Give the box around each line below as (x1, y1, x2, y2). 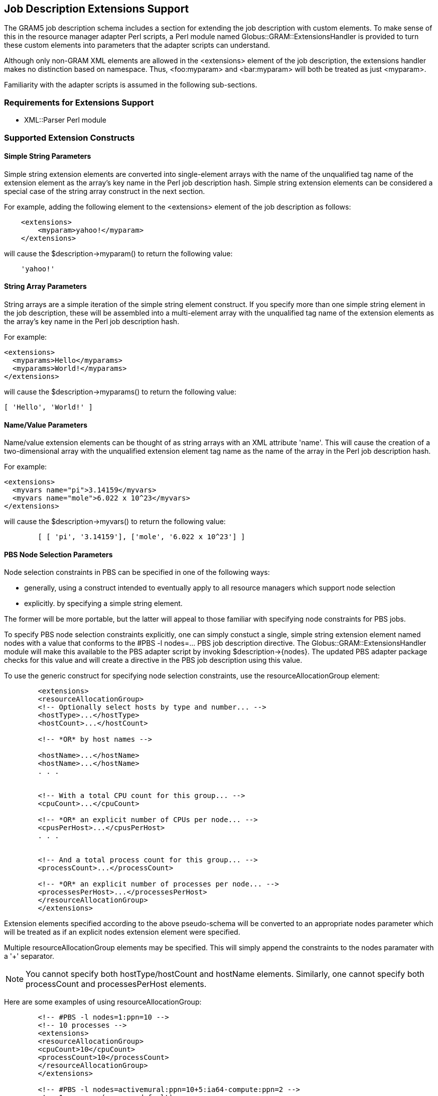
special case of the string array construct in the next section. (4, 186, 205, 195)
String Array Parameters (4, 282, 87, 291)
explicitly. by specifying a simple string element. (24, 599, 183, 608)
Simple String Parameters (4, 152, 91, 161)
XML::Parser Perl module (24, 116, 106, 125)
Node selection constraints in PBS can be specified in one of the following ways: (4, 568, 270, 577)
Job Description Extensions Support (4, 3, 189, 15)
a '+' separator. (4, 952, 54, 961)
